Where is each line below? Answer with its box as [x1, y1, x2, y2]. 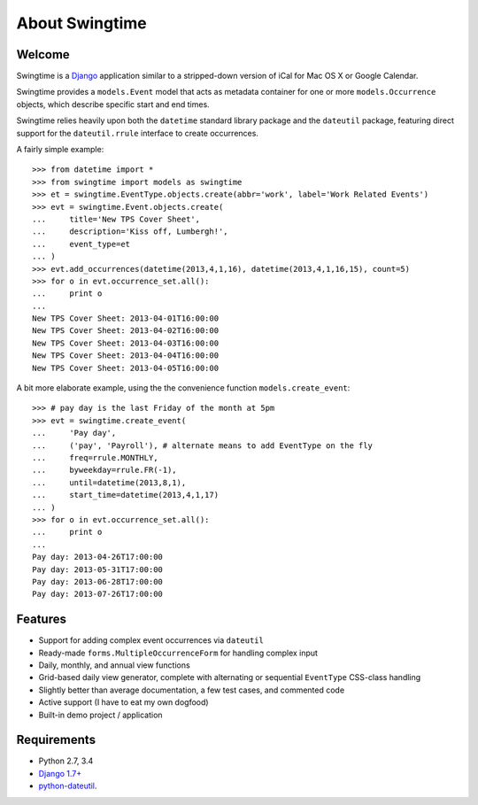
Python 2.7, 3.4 [38, 755, 94, 766]
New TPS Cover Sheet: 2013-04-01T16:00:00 [32, 313, 220, 323]
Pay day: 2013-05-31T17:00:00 [32, 564, 164, 575]
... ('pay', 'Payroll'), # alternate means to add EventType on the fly [32, 440, 374, 451]
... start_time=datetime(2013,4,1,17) [32, 490, 220, 500]
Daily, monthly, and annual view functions [38, 660, 190, 670]
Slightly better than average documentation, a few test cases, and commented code [38, 685, 345, 695]
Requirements [16, 732, 96, 747]
